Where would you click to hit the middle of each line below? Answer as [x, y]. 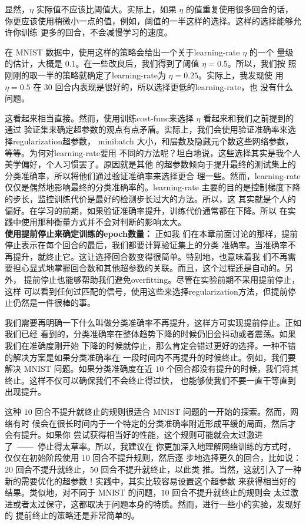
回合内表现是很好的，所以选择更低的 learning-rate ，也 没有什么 [174, 86]
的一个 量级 [271, 52]
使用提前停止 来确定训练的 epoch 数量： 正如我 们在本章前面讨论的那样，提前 [152, 233]
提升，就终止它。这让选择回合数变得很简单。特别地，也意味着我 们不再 [150, 256]
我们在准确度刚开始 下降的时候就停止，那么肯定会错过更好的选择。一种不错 [150, 346]
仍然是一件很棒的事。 [54, 303]
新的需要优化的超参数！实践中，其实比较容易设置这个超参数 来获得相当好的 [150, 481]
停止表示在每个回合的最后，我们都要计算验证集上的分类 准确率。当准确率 [146, 245]
